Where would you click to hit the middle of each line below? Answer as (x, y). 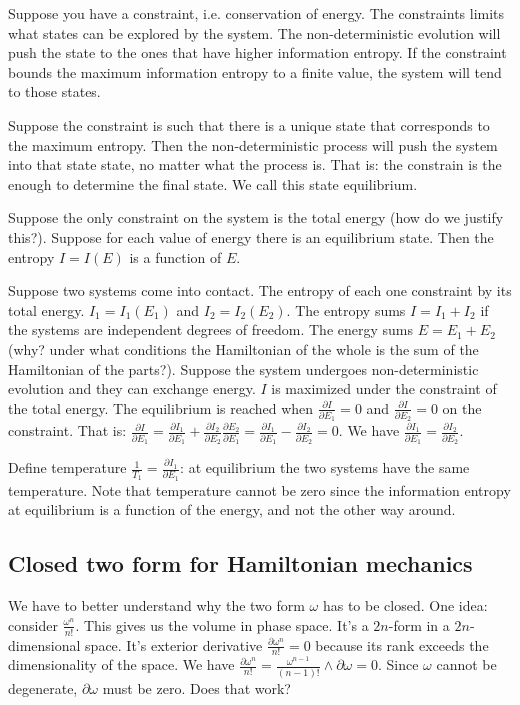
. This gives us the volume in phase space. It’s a (222, 624)
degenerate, (43, 687)
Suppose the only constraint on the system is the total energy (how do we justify (256, 217)
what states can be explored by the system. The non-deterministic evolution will (254, 32)
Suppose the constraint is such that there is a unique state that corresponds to (249, 124)
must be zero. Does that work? (196, 687)
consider (33, 624)
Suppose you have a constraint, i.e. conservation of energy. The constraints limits (256, 13)
